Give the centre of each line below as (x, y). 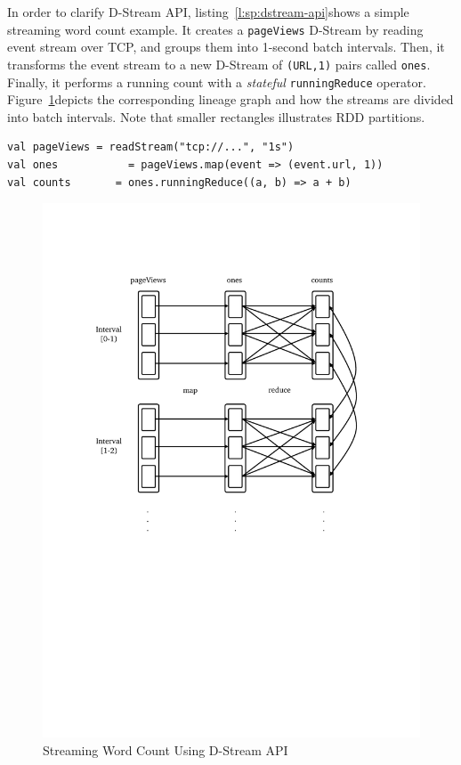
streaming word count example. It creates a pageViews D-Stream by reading (215, 29)
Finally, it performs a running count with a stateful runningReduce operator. (217, 81)
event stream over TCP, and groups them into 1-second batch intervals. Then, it (226, 47)
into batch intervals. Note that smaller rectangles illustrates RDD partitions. (216, 116)
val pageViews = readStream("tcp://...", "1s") (151, 147)
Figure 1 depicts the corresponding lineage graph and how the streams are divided (230, 99)
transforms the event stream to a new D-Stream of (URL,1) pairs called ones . (219, 64)
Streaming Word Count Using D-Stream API (166, 749)
